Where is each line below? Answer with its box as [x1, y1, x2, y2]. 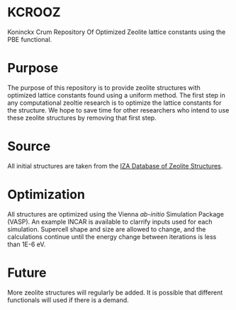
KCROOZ [7, 4, 61, 21]
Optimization [7, 187, 85, 202]
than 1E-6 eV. [7, 240, 46, 248]
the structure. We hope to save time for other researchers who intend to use [7, 105, 230, 114]
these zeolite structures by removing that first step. [7, 113, 157, 122]
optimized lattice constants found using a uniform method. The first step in [7, 91, 225, 99]
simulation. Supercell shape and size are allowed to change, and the [7, 224, 206, 234]
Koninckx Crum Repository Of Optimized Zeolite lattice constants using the [7, 28, 226, 36]
